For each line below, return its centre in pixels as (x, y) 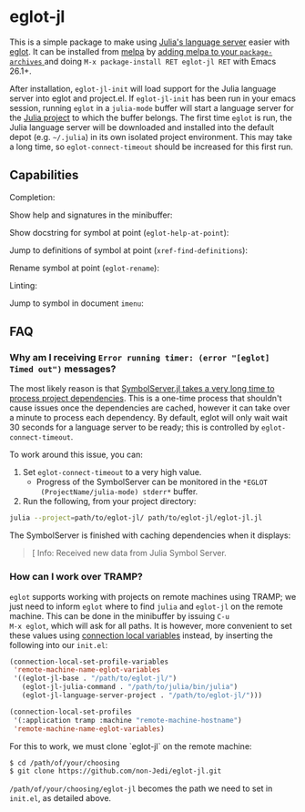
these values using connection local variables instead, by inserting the (141, 635)
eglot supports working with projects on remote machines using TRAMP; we (153, 596)
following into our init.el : (59, 645)
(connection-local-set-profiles (71, 712)
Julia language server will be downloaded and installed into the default (142, 127)
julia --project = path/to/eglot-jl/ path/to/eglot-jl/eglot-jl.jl (136, 518)
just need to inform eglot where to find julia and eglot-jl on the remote (147, 606)
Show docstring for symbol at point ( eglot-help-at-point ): (119, 232)
